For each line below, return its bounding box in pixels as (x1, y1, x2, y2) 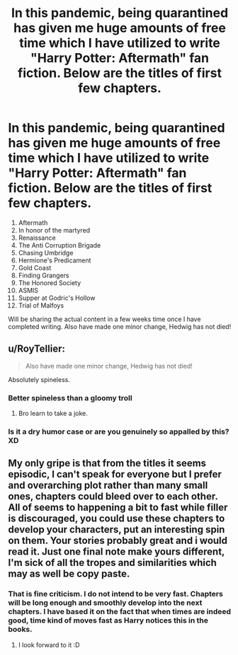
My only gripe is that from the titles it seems (8, 458, 207, 470)
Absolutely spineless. (8, 375, 70, 383)
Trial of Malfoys (18, 301, 64, 309)
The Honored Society (18, 278, 81, 287)
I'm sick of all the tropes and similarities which (8, 557, 217, 569)
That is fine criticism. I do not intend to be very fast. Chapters (8, 589, 224, 599)
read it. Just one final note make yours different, (8, 546, 225, 558)
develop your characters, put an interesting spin (8, 523, 225, 535)
